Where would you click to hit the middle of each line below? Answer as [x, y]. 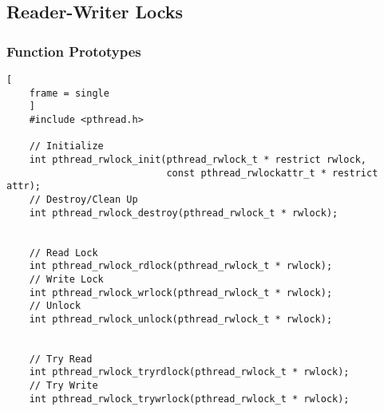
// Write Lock [66, 279]
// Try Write [63, 386]
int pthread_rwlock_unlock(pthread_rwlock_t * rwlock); [181, 319]
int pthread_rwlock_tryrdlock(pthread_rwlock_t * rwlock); [189, 372]
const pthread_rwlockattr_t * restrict [272, 173]
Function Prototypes [74, 51]
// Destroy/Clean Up [83, 199]
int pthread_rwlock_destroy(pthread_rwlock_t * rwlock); [184, 213]
